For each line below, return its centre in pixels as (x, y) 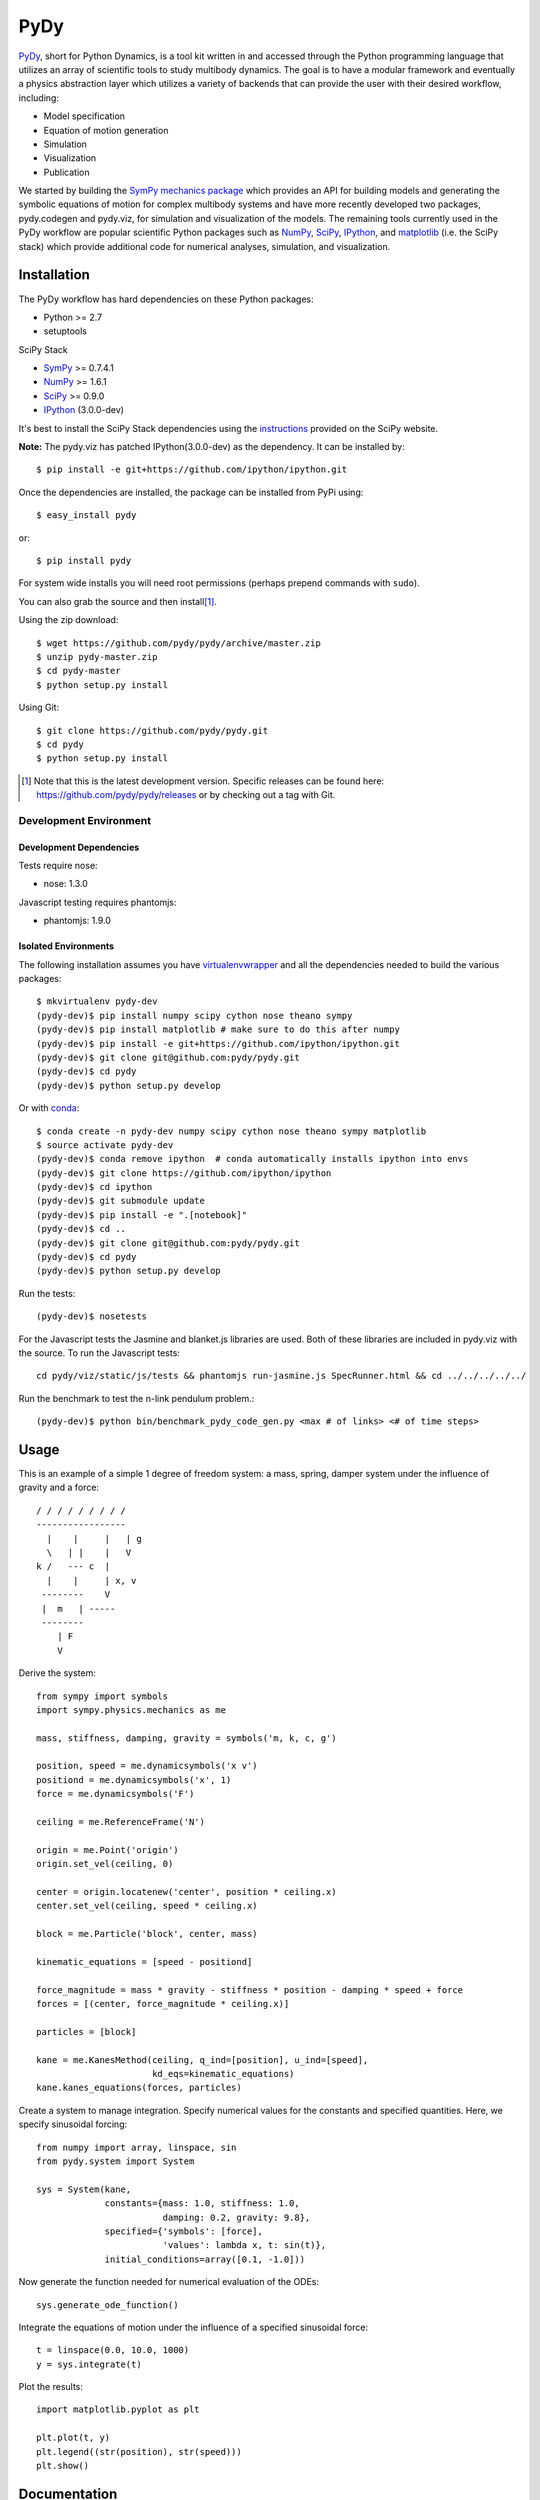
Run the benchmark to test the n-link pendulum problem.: (136, 1398)
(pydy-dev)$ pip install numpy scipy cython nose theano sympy (194, 1015)
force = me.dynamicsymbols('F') (115, 1794)
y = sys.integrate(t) (89, 2364)
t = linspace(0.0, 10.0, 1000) (113, 2350)
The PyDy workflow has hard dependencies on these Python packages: (166, 299)
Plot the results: (51, 2387)
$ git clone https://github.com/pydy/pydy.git (152, 730)
